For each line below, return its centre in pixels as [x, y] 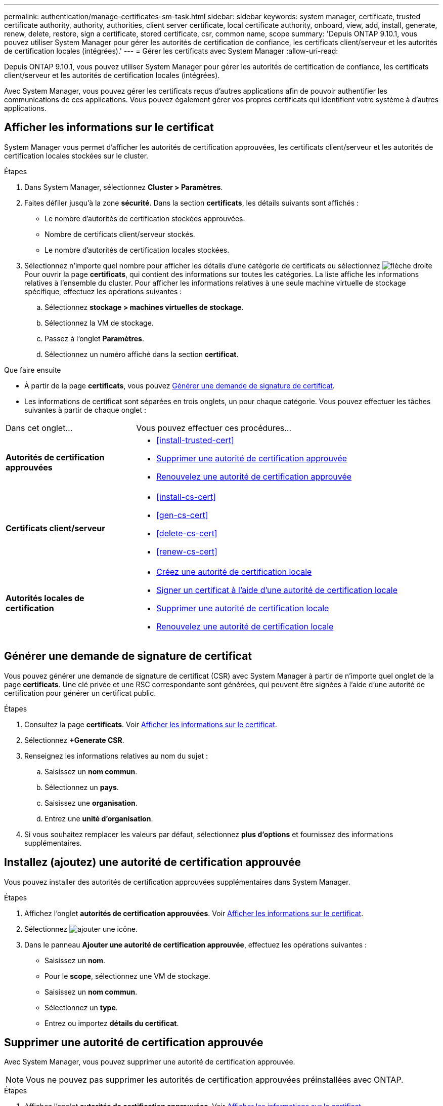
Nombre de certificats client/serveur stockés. [120, 234]
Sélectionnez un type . [81, 1007]
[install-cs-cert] [186, 497]
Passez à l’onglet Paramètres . [94, 338]
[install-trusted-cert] [195, 440]
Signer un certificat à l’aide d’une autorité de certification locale [277, 590]
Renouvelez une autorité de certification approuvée [254, 476]
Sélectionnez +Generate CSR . [74, 740]
